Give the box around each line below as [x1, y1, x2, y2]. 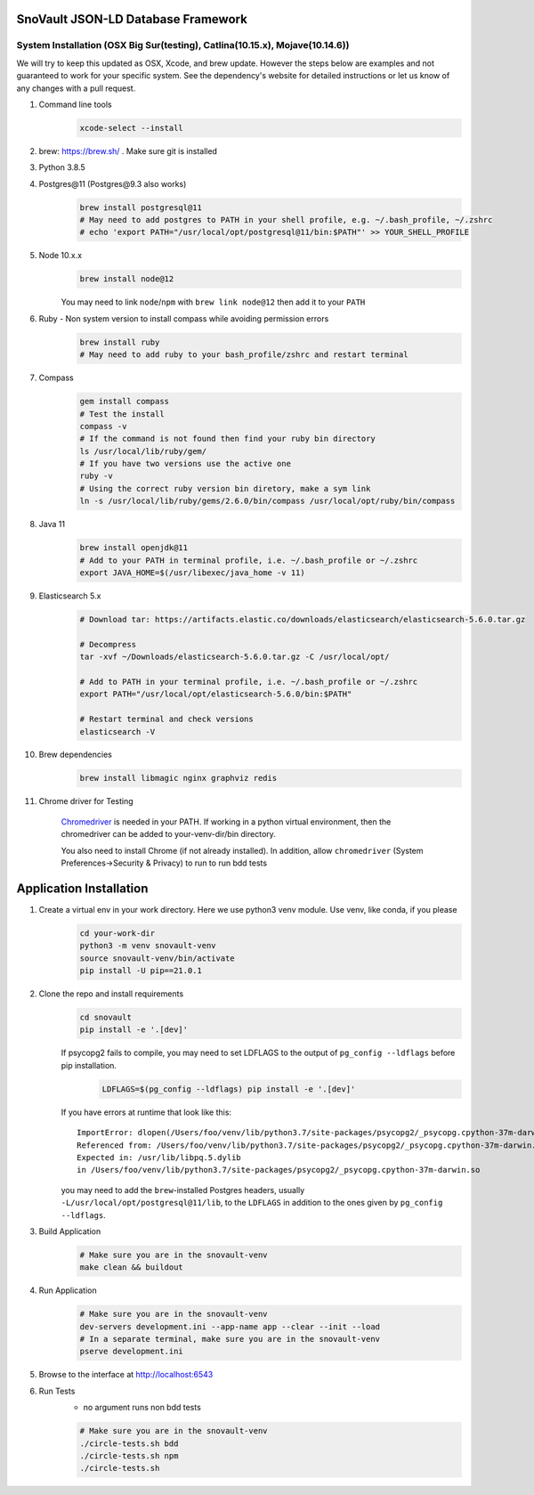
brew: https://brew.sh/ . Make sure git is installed [38, 145, 218, 156]
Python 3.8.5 [38, 162, 86, 173]
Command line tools [38, 99, 112, 110]
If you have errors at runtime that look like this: [61, 1107, 231, 1117]
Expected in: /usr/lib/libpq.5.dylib [77, 1152, 242, 1162]
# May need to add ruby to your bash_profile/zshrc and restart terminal [79, 350, 409, 360]
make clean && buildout [79, 1263, 184, 1272]
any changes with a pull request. [16, 83, 136, 93]
